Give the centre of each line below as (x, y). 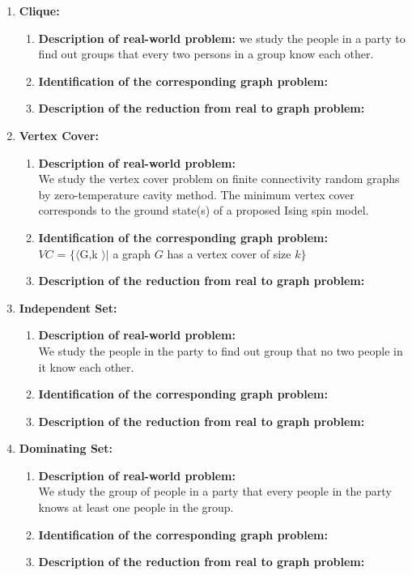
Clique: (39, 11)
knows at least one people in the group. (136, 507)
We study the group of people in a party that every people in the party (215, 491)
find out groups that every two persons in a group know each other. (206, 54)
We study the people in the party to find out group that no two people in (221, 350)
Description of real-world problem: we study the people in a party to (222, 38)
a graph (132, 253)
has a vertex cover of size (229, 253)
